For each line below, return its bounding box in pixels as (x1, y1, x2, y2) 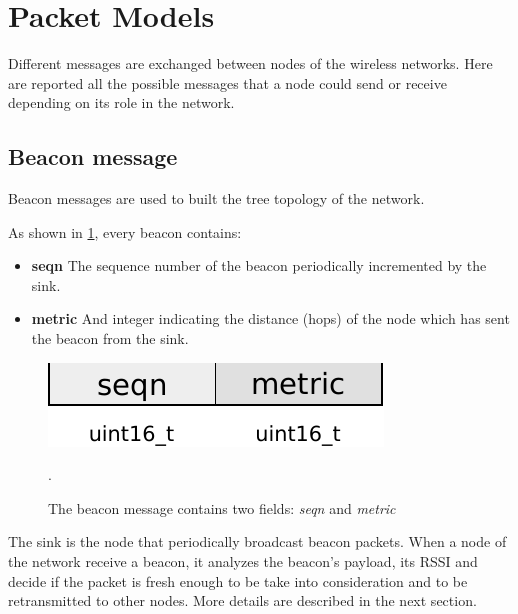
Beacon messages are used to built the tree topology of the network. (8, 188, 425, 209)
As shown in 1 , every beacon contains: (8, 221, 242, 242)
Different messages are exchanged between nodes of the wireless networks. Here (8, 53, 493, 74)
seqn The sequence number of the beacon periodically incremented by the (31, 255, 487, 276)
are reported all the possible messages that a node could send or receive (8, 72, 447, 93)
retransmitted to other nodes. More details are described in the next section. (8, 590, 477, 611)
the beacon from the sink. (31, 328, 189, 349)
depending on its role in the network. (8, 92, 235, 113)
